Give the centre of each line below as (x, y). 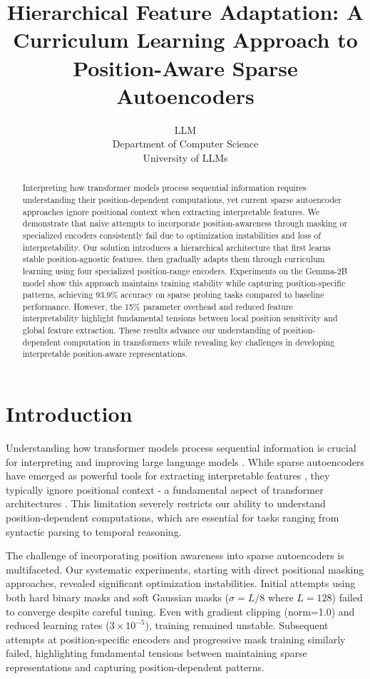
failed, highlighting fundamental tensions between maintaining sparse (156, 653)
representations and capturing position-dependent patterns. (135, 667)
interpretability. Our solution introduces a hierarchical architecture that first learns (176, 247)
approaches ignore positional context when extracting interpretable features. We (171, 211)
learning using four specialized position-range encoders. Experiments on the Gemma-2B (185, 270)
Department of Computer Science (185, 144)
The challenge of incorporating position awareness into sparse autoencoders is (175, 555)
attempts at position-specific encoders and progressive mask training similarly (176, 639)
